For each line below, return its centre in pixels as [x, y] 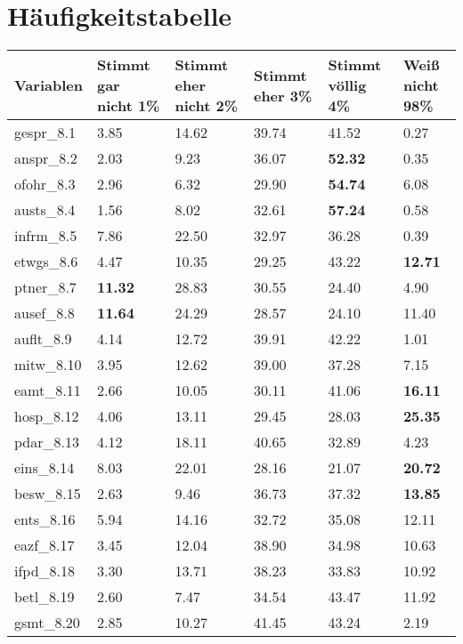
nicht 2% [206, 106]
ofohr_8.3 [45, 184]
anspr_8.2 [46, 158]
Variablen [49, 85]
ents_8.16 [45, 519]
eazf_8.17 [45, 545]
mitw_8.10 [48, 365]
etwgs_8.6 [46, 262]
